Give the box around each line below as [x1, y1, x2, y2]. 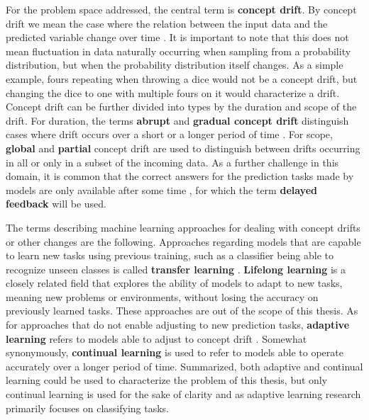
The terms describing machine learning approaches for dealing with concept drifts [6, 220, 360, 234]
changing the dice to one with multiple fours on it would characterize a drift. [6, 85, 340, 100]
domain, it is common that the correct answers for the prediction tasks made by [6, 169, 354, 183]
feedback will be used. [6, 196, 106, 211]
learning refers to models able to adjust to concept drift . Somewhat [6, 331, 307, 346]
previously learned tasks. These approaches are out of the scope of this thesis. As [6, 303, 358, 318]
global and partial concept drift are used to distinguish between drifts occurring [6, 140, 360, 155]
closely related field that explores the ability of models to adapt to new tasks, [6, 276, 343, 290]
